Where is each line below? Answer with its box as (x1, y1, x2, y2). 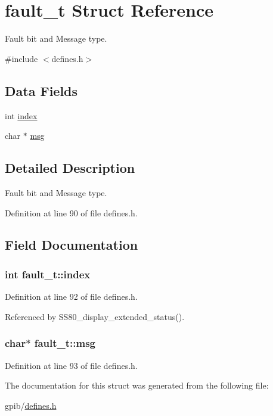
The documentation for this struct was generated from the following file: (5, 379, 269, 392)
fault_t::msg (34, 336, 96, 350)
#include (5, 52, 38, 64)
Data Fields (5, 81, 78, 100)
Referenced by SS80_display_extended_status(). (5, 310, 185, 322)
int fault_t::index (5, 266, 91, 281)
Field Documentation (5, 235, 138, 254)
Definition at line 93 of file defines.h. (5, 359, 138, 371)
